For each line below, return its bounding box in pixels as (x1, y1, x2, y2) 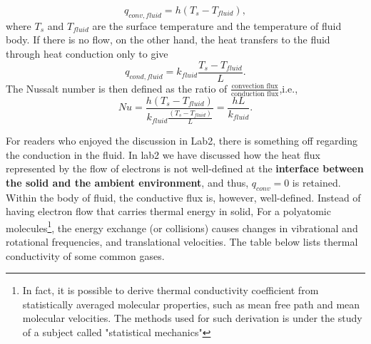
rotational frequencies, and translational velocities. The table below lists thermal (6, 234, 358, 249)
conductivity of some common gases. (6, 248, 165, 263)
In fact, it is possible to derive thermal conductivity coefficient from (22, 283, 319, 298)
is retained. (292, 174, 341, 189)
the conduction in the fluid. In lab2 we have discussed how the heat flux (6, 147, 320, 162)
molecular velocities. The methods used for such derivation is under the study (22, 311, 362, 325)
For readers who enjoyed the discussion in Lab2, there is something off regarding (6, 133, 358, 147)
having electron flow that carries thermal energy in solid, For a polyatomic (6, 204, 331, 219)
